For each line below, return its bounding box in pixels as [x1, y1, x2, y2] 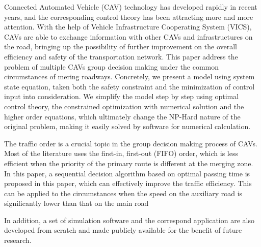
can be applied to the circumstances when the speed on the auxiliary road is [4, 188, 243, 198]
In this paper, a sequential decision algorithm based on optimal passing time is [4, 168, 250, 178]
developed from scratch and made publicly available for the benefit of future [4, 225, 242, 235]
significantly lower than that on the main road [4, 198, 149, 208]
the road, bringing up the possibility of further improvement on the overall [4, 41, 238, 52]
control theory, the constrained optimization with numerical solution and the [4, 101, 244, 111]
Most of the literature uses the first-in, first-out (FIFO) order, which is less [4, 148, 238, 159]
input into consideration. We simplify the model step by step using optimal [4, 91, 239, 102]
